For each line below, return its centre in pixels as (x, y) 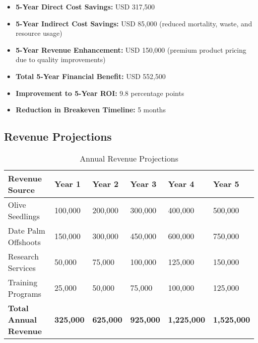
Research (24, 256)
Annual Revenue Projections (129, 158)
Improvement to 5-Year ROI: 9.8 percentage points (100, 93)
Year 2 (105, 184)
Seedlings (24, 216)
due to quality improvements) (61, 59)
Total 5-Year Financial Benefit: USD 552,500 (91, 76)
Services (22, 267)
